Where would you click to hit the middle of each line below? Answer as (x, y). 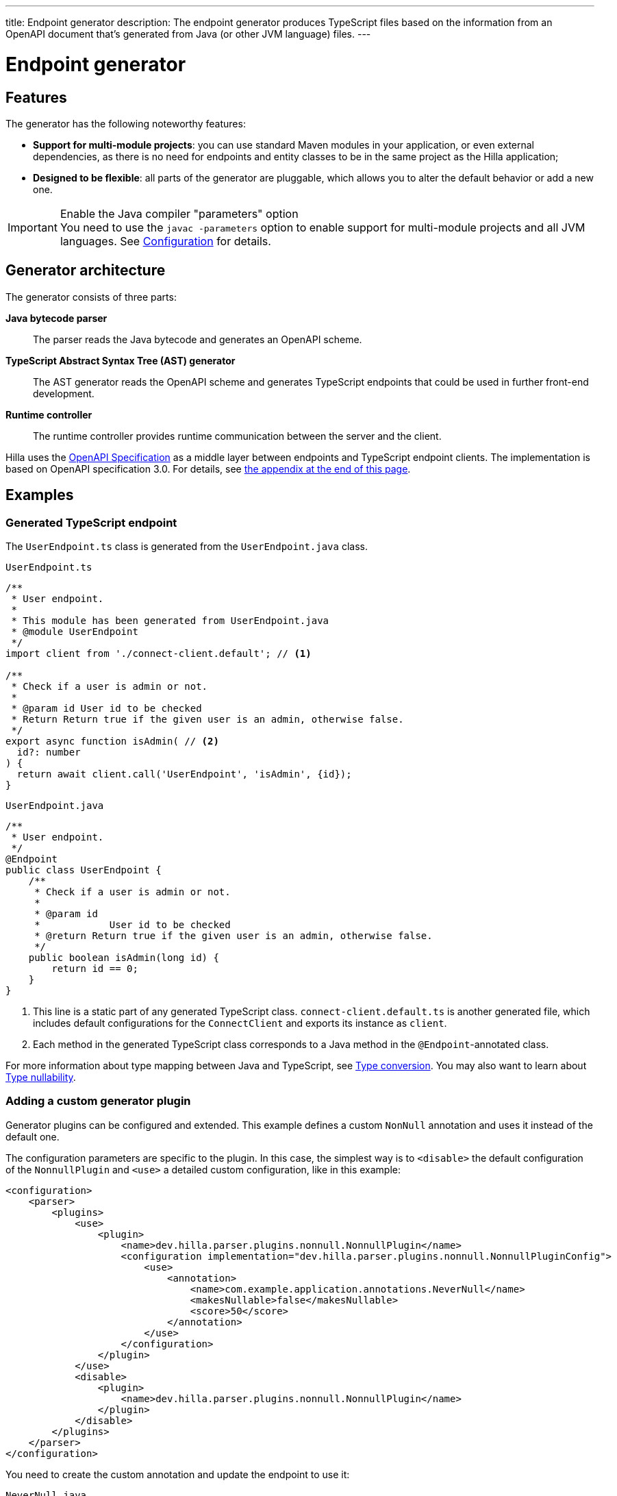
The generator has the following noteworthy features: (126, 123)
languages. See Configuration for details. (165, 241)
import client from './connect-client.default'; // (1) (159, 653)
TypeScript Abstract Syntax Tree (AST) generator (121, 360)
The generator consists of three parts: (91, 297)
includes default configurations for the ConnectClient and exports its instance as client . (240, 1023)
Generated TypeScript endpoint (91, 522)
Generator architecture (86, 271)
